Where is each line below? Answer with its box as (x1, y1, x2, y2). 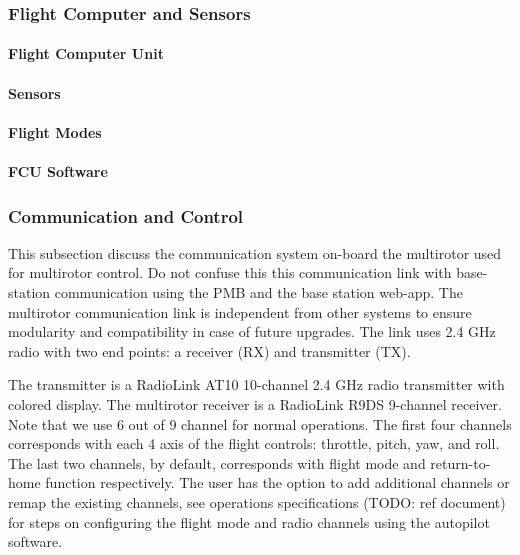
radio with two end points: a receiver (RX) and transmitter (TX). (8, 340, 411, 361)
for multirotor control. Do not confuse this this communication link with (8, 262, 452, 283)
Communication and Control (8, 203, 244, 228)
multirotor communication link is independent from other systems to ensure (8, 301, 472, 322)
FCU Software (8, 161, 108, 181)
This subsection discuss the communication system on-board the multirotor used (8, 242, 502, 263)
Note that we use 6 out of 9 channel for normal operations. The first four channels (8, 413, 512, 434)
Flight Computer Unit (8, 43, 164, 64)
